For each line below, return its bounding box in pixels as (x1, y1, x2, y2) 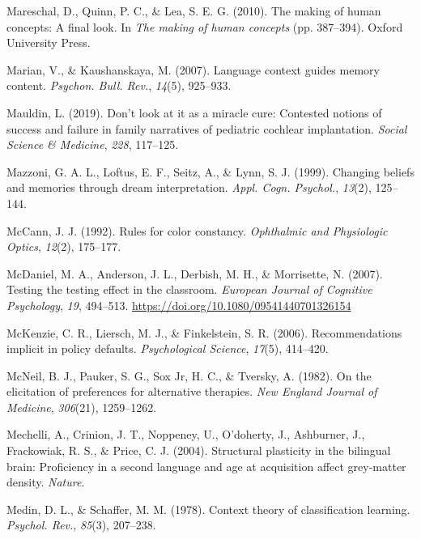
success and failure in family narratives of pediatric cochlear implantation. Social (6, 120, 407, 137)
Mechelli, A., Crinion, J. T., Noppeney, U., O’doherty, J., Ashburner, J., (6, 426, 365, 443)
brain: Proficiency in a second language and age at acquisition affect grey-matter (6, 457, 406, 474)
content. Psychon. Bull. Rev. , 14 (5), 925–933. (6, 77, 232, 94)
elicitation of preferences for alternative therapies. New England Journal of (6, 383, 377, 400)
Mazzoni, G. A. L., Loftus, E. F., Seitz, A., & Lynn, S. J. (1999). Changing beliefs (6, 163, 415, 180)
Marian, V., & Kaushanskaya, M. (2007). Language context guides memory (6, 61, 380, 78)
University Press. (6, 34, 91, 51)
